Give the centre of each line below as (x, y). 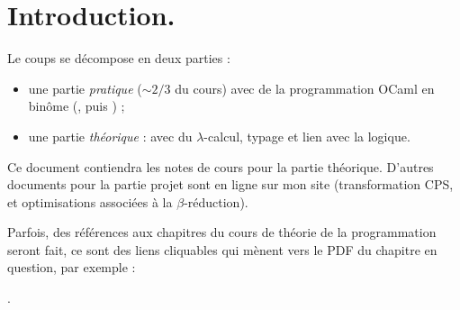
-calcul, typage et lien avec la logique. (307, 136)
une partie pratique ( (85, 88)
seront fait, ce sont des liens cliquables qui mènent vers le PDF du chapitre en (222, 249)
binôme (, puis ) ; (77, 106)
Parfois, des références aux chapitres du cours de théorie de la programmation (222, 232)
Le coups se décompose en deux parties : (119, 58)
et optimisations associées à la (90, 201)
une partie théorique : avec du (110, 136)
